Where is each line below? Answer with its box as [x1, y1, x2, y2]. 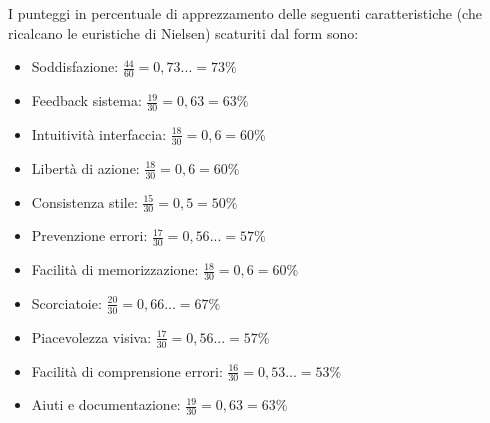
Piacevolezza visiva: [31, 326, 152, 347]
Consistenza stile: [31, 191, 138, 212]
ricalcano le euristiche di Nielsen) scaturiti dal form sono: [8, 22, 359, 43]
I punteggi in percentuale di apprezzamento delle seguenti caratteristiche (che [8, 3, 482, 23]
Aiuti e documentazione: [31, 394, 181, 415]
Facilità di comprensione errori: [31, 360, 223, 381]
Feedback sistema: [31, 90, 142, 111]
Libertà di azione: [31, 157, 140, 178]
